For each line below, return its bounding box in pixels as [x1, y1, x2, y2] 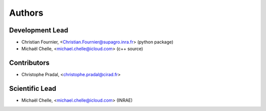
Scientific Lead [9, 84, 57, 93]
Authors [9, 7, 44, 18]
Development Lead [9, 26, 68, 34]
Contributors [9, 59, 50, 67]
